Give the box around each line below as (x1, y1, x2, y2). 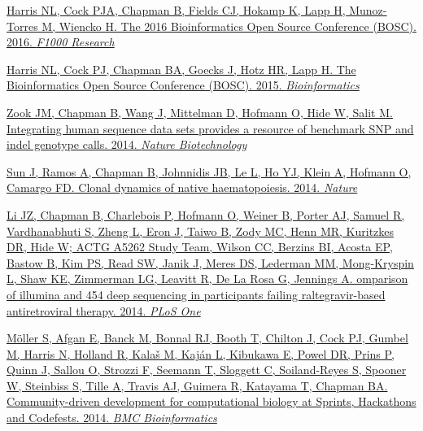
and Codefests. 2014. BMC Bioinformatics (7, 409, 217, 426)
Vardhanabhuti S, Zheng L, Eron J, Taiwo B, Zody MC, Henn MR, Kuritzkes (7, 222, 395, 239)
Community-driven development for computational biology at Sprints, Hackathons (7, 393, 416, 410)
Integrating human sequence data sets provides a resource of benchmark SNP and (7, 120, 414, 137)
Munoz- (349, 2, 387, 18)
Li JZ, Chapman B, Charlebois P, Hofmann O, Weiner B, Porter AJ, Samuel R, (7, 206, 405, 223)
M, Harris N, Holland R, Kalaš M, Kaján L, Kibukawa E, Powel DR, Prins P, (7, 345, 395, 362)
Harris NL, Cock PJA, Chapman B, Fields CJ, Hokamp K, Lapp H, (7, 2, 346, 18)
